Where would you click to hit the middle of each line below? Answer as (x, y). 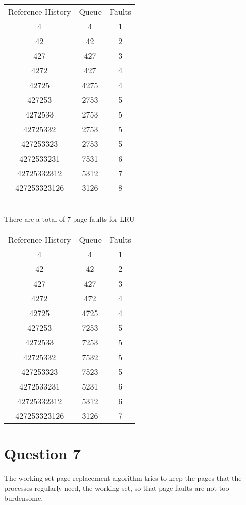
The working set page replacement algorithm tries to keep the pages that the (123, 478)
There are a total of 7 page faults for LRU (69, 219)
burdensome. (24, 498)
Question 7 (42, 454)
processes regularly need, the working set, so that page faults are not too (117, 488)
